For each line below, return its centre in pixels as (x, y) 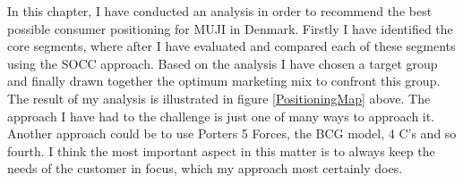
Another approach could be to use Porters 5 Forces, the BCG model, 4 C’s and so (232, 133)
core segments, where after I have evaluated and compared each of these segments (231, 46)
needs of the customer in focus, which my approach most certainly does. (205, 168)
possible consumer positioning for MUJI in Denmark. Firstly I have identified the (230, 28)
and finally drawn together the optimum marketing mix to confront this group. (224, 81)
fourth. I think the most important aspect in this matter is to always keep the (221, 150)
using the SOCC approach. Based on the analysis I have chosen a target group (223, 63)
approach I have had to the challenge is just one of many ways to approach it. (221, 116)
